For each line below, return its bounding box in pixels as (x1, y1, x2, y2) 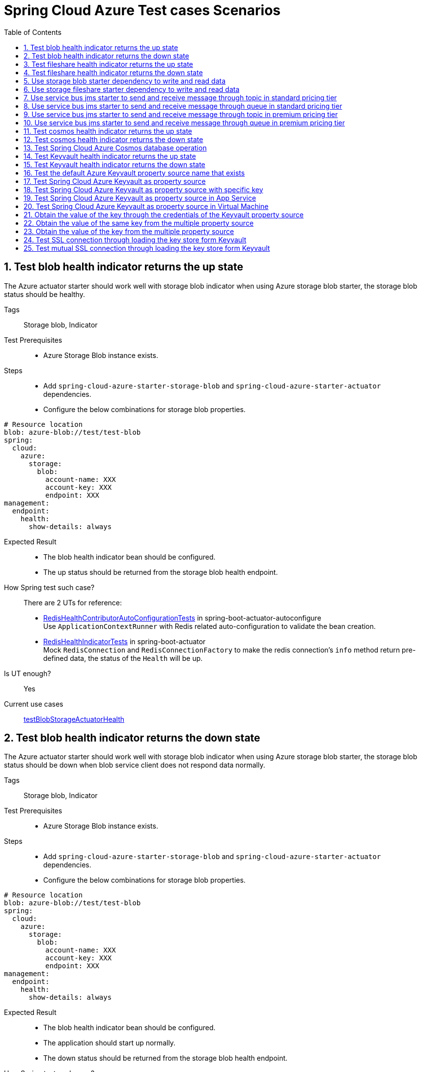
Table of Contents (4, 28, 62, 36)
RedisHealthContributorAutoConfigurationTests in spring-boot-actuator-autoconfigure (43, 613, 321, 622)
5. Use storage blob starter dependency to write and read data (24, 76, 226, 85)
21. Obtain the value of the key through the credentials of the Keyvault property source (24, 210, 304, 219)
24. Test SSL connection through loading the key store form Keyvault (24, 235, 247, 244)
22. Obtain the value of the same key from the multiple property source (24, 218, 254, 227)
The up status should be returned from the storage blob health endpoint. (43, 567, 278, 576)
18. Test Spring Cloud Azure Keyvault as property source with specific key (24, 185, 263, 194)
